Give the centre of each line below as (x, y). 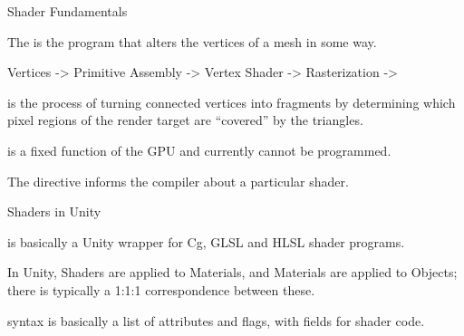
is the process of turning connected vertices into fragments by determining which (232, 102)
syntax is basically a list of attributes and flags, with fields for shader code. (216, 320)
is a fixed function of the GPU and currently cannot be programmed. (199, 150)
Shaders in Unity (54, 211)
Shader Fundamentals (68, 11)
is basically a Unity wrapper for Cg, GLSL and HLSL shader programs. (206, 241)
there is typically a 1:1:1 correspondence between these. (161, 289)
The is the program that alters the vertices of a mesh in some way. (192, 41)
